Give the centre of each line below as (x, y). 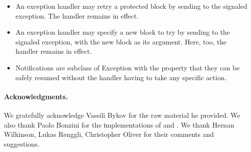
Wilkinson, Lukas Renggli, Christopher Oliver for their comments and (109, 134)
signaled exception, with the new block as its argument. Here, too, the (121, 41)
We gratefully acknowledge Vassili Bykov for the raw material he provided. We (122, 115)
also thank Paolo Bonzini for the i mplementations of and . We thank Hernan (119, 124)
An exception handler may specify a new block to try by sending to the (123, 32)
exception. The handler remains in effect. (77, 15)
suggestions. (22, 143)
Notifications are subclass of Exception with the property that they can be (127, 67)
